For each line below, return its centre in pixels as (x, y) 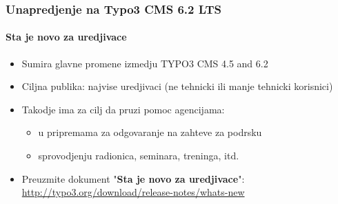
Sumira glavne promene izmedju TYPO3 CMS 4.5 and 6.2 (145, 63)
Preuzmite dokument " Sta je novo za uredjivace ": (133, 178)
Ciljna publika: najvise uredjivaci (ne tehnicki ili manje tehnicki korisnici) (177, 86)
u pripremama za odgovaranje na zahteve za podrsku (150, 132)
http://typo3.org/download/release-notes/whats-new (133, 192)
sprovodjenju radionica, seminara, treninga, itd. (139, 156)
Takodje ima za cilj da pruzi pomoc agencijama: (123, 109)
